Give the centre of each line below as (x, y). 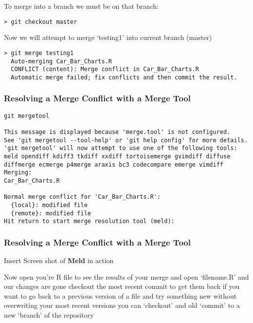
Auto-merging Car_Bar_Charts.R (61, 61)
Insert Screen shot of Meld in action (59, 260)
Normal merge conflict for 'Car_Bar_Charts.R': (82, 197)
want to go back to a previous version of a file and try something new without (120, 295)
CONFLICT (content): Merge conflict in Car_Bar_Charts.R (105, 69)
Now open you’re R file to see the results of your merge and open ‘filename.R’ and (126, 276)
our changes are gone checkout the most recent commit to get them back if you (122, 286)
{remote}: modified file (51, 213)
